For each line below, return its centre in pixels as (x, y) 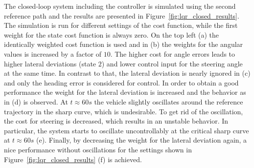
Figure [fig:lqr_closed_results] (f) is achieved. (73, 159)
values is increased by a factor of (53, 53)
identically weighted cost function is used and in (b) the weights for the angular (124, 44)
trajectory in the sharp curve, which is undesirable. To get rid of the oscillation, (124, 111)
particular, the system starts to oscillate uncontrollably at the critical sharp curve (127, 130)
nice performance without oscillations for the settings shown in (98, 149)
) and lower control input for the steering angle (172, 63)
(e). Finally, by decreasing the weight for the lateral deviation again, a (141, 140)
